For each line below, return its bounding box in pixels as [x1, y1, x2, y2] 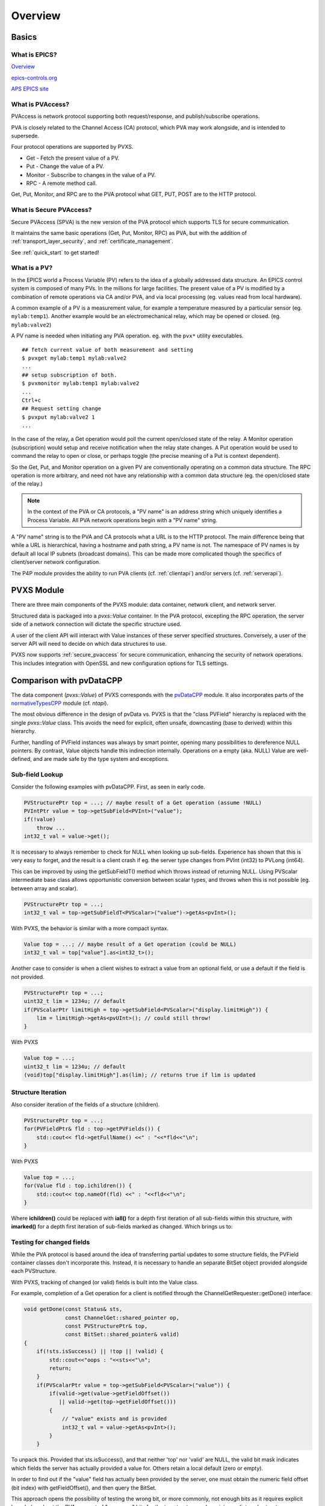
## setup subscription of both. [22, 371, 117, 378]
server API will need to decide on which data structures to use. [11, 640, 167, 647]
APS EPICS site [11, 85, 49, 93]
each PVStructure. [11, 1267, 57, 1275]
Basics [11, 32, 37, 42]
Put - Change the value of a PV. [26, 163, 105, 170]
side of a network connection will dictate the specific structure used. [11, 620, 182, 628]
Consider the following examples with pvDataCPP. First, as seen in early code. [11, 783, 205, 790]
